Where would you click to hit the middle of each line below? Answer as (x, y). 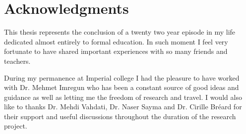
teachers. (17, 61)
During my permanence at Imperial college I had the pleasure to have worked (122, 77)
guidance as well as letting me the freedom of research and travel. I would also (123, 97)
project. (16, 126)
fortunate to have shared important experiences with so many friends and (116, 51)
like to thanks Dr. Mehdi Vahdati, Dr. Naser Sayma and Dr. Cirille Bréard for (123, 107)
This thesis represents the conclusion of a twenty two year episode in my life (120, 32)
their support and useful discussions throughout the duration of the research (120, 116)
